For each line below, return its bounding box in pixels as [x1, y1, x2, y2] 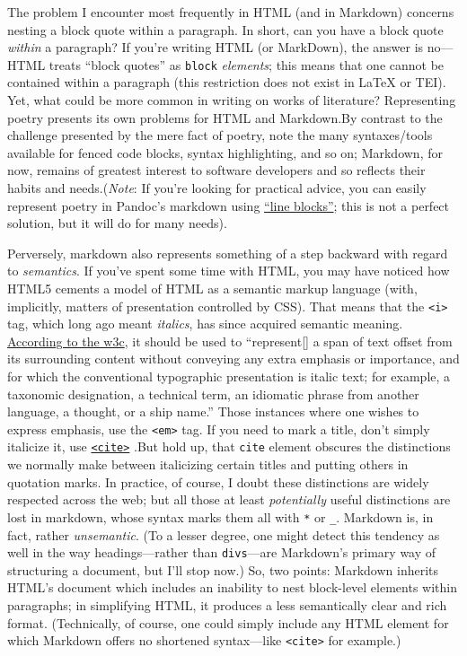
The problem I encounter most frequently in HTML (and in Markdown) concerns [7, 3, 454, 21]
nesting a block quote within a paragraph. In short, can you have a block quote [7, 20, 444, 39]
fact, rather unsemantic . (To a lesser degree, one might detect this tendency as [7, 525, 440, 544]
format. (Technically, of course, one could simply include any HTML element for [7, 613, 449, 632]
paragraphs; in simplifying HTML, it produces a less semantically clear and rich [7, 595, 447, 614]
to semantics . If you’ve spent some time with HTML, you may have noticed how [7, 261, 450, 280]
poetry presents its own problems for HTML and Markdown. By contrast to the [7, 108, 443, 127]
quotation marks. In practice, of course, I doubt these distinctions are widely [7, 472, 429, 491]
